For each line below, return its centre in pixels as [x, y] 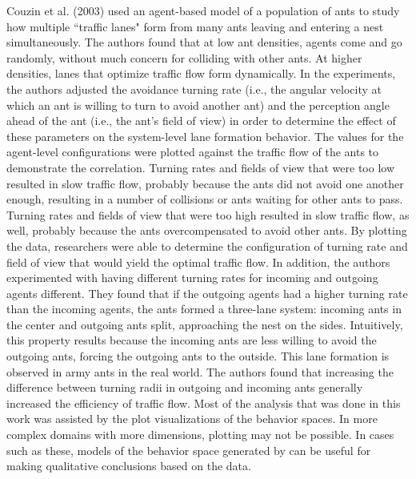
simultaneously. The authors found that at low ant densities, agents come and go [204, 42]
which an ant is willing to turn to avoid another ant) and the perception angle [198, 105]
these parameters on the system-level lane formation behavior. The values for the [205, 136]
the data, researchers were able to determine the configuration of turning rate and [207, 246]
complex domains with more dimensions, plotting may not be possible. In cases [200, 435]
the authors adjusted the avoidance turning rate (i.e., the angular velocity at [194, 89]
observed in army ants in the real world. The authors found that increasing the [200, 371]
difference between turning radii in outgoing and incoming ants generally [185, 387]
